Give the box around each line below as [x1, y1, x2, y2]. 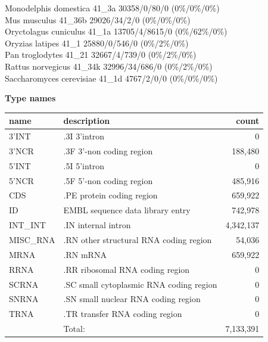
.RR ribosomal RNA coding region [63, 263, 190, 275]
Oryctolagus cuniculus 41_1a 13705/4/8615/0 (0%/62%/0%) [5, 25, 228, 38]
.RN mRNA [63, 248, 107, 260]
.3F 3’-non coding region [63, 144, 153, 157]
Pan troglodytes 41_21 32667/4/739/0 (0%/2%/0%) [5, 48, 197, 61]
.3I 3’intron [63, 130, 105, 142]
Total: [63, 322, 85, 335]
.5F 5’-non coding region [63, 174, 153, 186]
